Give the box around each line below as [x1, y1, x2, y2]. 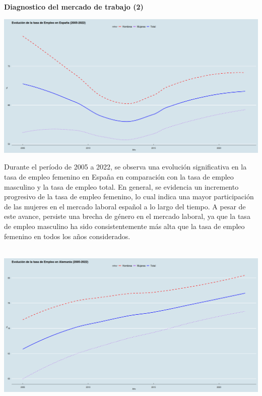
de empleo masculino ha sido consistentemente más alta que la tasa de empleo [4, 221, 245, 232]
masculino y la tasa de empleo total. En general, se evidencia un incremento [4, 181, 239, 192]
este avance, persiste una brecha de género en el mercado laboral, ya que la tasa [4, 211, 250, 221]
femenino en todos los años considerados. [4, 231, 130, 241]
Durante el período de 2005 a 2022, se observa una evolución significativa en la [4, 161, 247, 172]
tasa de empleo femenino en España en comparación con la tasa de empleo [4, 172, 234, 182]
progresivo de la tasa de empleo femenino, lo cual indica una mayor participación [4, 191, 254, 202]
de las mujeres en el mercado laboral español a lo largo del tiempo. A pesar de [4, 201, 246, 211]
